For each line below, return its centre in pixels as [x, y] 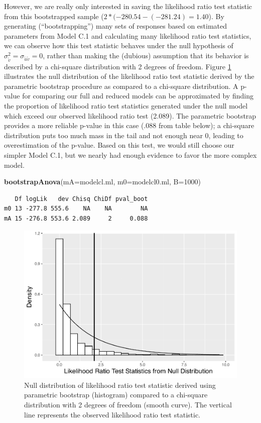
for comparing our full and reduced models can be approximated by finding [138, 96]
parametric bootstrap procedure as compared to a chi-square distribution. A [121, 86]
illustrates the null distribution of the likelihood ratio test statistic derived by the [129, 76]
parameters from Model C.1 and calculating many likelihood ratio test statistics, [128, 35]
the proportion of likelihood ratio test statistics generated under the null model [126, 106]
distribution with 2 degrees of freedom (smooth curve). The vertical [128, 404]
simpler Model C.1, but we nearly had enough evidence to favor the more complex [130, 155]
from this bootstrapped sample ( [54, 16]
